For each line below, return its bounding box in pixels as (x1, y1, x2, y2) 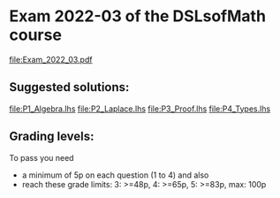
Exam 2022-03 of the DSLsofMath (9, 6, 267, 27)
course (9, 25, 62, 45)
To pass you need (9, 152, 74, 163)
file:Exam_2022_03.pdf (9, 54, 93, 65)
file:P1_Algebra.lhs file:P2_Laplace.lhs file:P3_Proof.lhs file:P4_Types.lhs (9, 103, 271, 114)
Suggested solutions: (9, 80, 130, 95)
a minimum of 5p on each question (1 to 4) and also (21, 170, 209, 180)
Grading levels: (9, 129, 95, 144)
